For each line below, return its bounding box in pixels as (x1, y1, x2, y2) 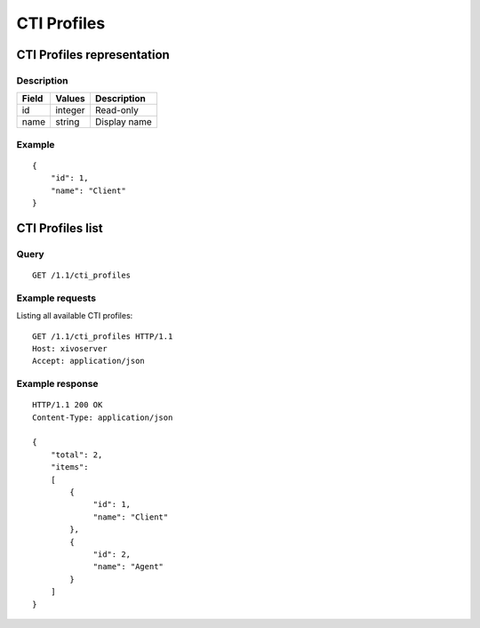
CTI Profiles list (16, 221, 103, 236)
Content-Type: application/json (32, 412, 173, 423)
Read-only (94, 104, 140, 117)
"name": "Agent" (92, 561, 164, 572)
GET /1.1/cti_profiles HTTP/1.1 (32, 331, 173, 342)
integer (54, 104, 85, 117)
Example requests (16, 292, 97, 304)
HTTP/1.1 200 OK (32, 400, 103, 410)
